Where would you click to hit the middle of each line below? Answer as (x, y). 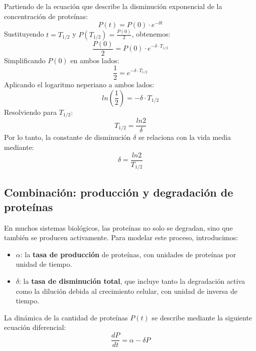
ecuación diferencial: (35, 327)
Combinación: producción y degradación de (119, 192)
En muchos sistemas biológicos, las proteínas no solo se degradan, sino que (118, 227)
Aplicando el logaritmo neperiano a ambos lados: (79, 84)
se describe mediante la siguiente (202, 317)
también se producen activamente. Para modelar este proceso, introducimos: (121, 237)
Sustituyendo (24, 34)
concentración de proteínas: (46, 16)
